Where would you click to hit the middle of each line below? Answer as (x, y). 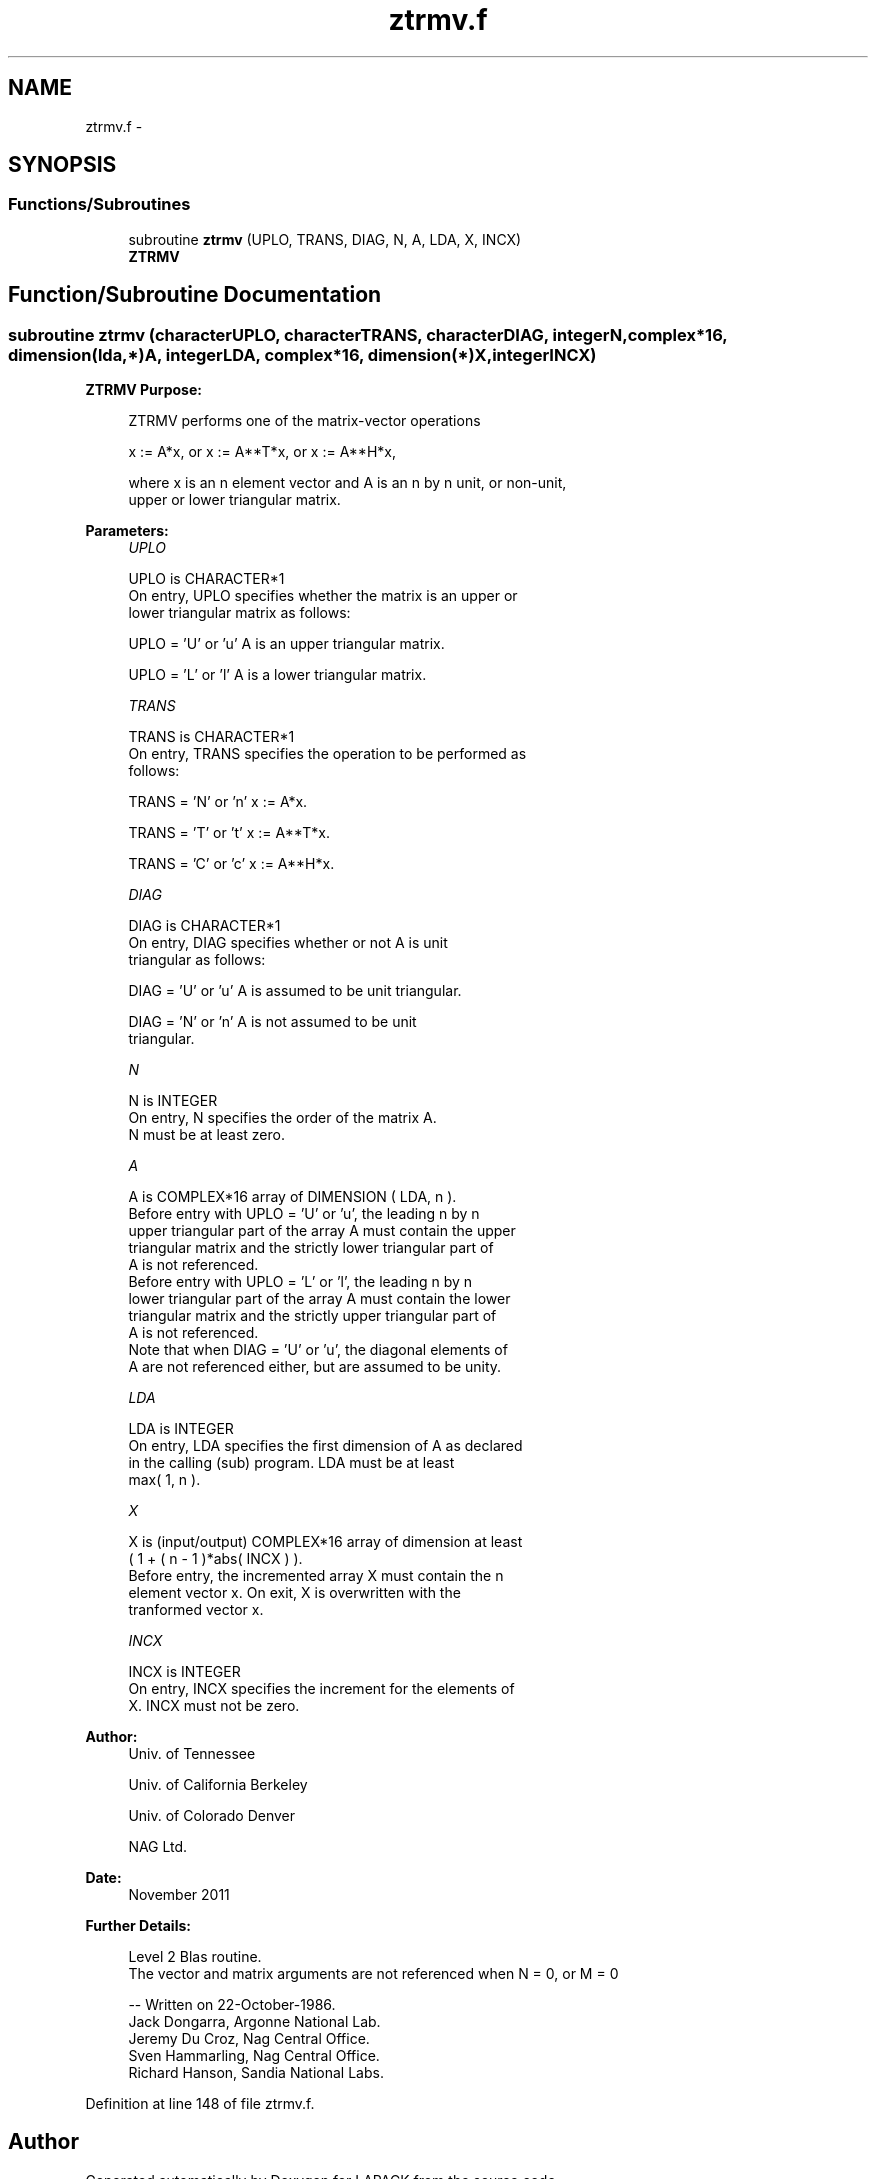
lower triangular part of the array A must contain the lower (319, 1299)
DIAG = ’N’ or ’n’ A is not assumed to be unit (272, 1022)
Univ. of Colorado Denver (212, 1816)
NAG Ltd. (158, 1847)
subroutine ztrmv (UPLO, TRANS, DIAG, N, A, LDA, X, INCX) (325, 239)
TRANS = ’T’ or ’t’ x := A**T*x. (229, 833)
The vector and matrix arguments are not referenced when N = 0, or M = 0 (373, 1974)
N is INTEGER (173, 1101)
